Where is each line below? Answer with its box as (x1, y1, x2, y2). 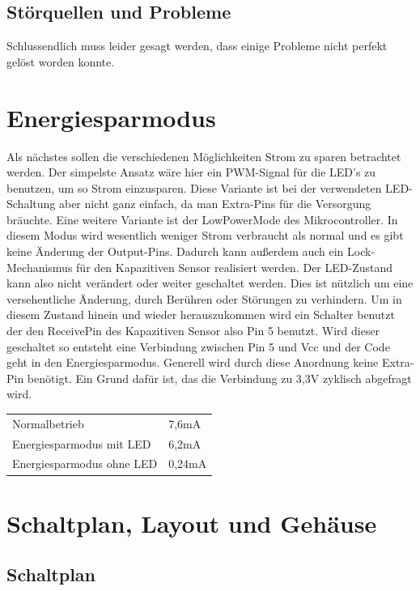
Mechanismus (6, 258, 73, 275)
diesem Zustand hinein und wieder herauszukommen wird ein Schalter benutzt (6, 306, 395, 323)
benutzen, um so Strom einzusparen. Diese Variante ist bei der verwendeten (6, 179, 382, 196)
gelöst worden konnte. (6, 53, 115, 70)
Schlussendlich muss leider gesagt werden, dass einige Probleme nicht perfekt (6, 37, 388, 54)
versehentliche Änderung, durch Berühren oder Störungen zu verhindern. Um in (6, 290, 402, 307)
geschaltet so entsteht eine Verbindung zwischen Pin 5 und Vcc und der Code (6, 338, 390, 355)
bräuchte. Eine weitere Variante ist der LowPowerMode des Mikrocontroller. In (6, 210, 398, 227)
